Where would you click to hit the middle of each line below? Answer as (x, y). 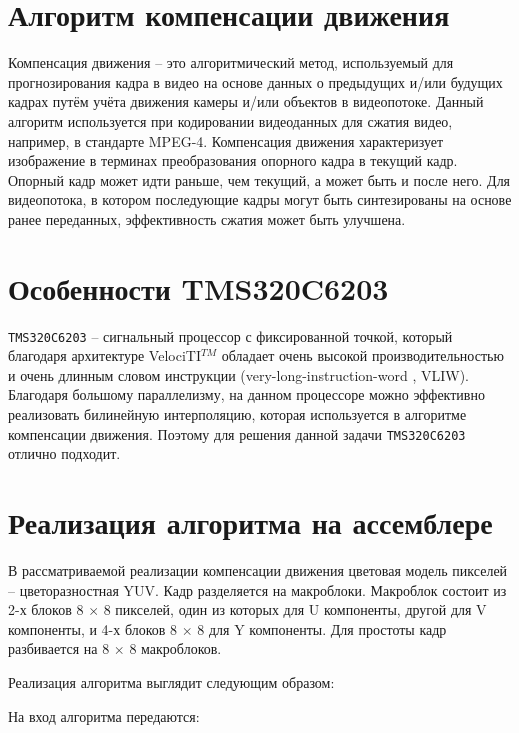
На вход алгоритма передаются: (104, 715)
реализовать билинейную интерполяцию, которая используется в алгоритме (237, 414)
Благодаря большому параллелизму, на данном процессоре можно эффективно (246, 394)
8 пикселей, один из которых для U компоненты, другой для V (295, 609)
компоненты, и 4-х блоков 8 (93, 628)
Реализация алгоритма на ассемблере (250, 522)
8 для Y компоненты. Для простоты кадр (322, 628)
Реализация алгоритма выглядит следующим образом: (171, 681)
